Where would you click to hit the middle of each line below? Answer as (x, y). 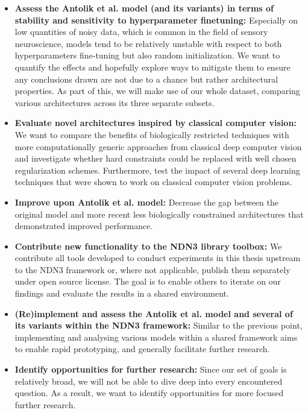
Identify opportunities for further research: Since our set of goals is (151, 369)
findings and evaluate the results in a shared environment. (122, 293)
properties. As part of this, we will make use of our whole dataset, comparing (157, 91)
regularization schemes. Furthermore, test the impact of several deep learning (157, 170)
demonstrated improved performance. (84, 226)
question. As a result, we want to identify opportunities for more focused (149, 393)
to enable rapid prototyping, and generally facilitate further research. (142, 349)
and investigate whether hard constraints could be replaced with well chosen (156, 158)
